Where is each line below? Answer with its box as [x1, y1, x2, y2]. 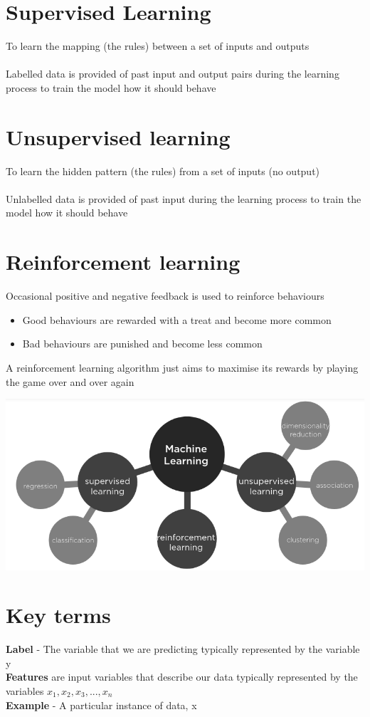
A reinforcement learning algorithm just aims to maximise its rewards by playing [6, 360, 359, 375]
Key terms [6, 600, 111, 629]
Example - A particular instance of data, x [6, 697, 197, 712]
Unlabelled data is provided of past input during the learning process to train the [6, 191, 361, 206]
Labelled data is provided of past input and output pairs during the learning [6, 66, 339, 81]
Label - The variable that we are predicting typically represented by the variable [6, 642, 360, 656]
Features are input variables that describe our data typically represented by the [6, 669, 358, 684]
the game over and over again [6, 374, 134, 389]
